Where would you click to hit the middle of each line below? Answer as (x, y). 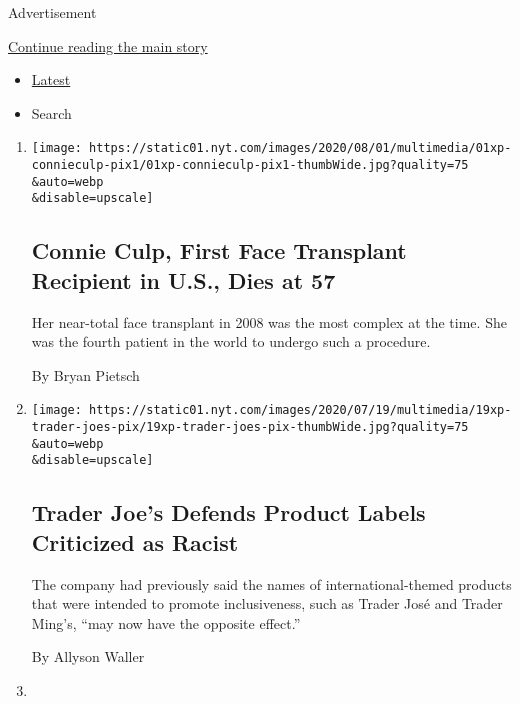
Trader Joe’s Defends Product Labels (228, 512)
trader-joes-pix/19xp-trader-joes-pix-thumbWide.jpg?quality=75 (250, 427)
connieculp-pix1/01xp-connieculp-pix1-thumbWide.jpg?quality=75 (250, 165)
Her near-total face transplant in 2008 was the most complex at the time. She (269, 321)
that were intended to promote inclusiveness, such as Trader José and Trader (267, 603)
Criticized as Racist (135, 541)
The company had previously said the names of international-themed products (271, 583)
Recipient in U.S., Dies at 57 (183, 279)
